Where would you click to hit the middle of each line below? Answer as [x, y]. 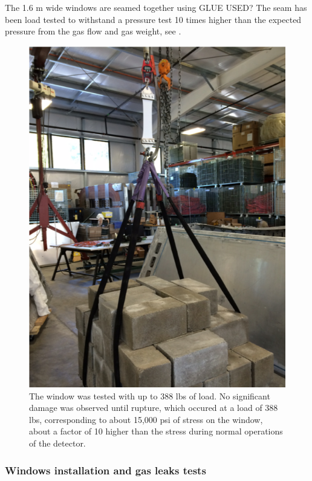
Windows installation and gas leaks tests [106, 470]
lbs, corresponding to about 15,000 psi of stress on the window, [146, 419]
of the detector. [57, 443]
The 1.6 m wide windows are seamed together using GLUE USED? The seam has [156, 7]
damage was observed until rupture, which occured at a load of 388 [154, 408]
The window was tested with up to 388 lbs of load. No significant [150, 395]
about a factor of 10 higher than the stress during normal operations [156, 431]
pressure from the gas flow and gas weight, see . [93, 31]
